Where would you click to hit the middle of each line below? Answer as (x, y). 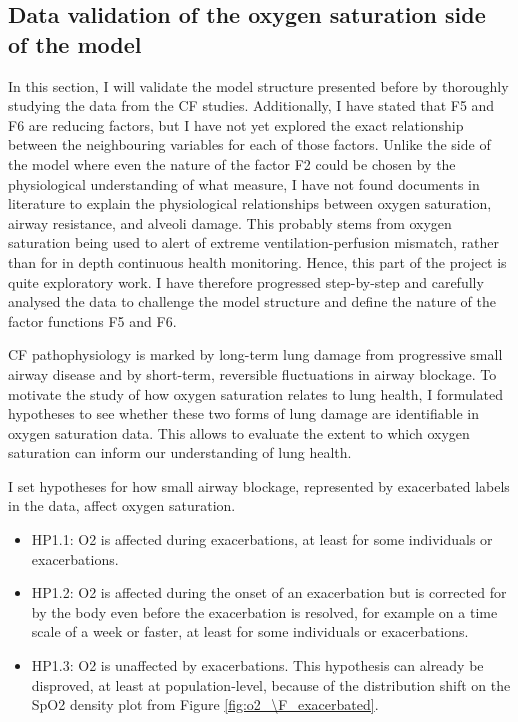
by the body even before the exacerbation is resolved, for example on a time (264, 611)
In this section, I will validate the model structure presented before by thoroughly (258, 85)
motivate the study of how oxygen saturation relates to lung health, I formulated (256, 393)
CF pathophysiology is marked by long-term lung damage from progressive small (255, 354)
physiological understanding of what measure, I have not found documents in (244, 183)
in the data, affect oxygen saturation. (122, 505)
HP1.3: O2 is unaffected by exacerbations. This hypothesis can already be (257, 665)
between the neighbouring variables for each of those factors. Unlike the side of (249, 144)
